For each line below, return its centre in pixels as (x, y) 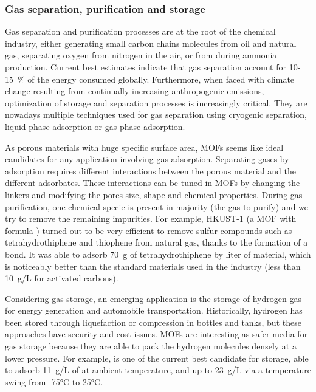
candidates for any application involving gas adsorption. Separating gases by (147, 159)
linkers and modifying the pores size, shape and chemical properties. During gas (154, 194)
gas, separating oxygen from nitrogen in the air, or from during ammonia (141, 55)
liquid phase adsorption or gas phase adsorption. (95, 126)
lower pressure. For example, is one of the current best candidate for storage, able (157, 358)
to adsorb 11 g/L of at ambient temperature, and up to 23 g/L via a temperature (158, 370)
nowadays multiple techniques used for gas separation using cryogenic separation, (156, 115)
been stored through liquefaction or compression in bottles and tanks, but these (153, 322)
